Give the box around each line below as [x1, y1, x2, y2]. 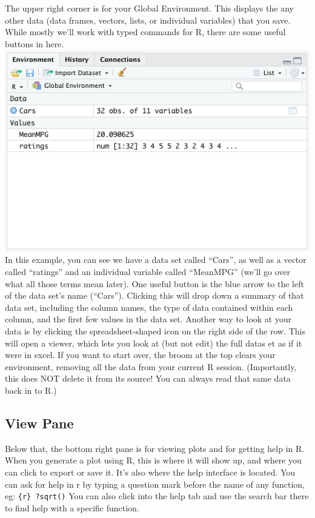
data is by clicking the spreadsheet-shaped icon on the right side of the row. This [5, 325, 306, 337]
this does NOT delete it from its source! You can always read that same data [5, 372, 291, 385]
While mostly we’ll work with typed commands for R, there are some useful [5, 25, 286, 38]
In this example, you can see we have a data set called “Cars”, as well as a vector [5, 253, 307, 266]
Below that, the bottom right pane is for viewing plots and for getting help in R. [5, 442, 305, 454]
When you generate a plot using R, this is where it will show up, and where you [5, 454, 302, 467]
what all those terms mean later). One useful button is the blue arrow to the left [5, 277, 304, 290]
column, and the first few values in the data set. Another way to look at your [5, 313, 292, 325]
